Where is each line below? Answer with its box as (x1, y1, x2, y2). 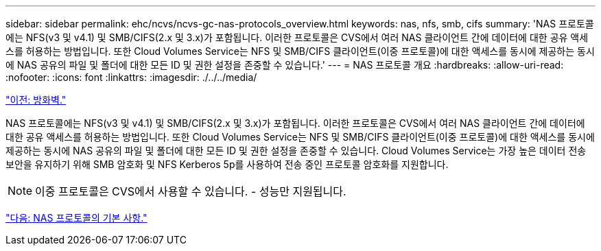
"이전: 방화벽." (5, 94, 67, 106)
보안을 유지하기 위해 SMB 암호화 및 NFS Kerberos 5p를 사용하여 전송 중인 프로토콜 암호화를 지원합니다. (5, 158, 449, 170)
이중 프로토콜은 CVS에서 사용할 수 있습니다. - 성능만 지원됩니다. (35, 184, 346, 198)
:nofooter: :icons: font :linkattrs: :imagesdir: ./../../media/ (5, 71, 257, 83)
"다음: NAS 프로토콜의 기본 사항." (5, 212, 148, 224)
